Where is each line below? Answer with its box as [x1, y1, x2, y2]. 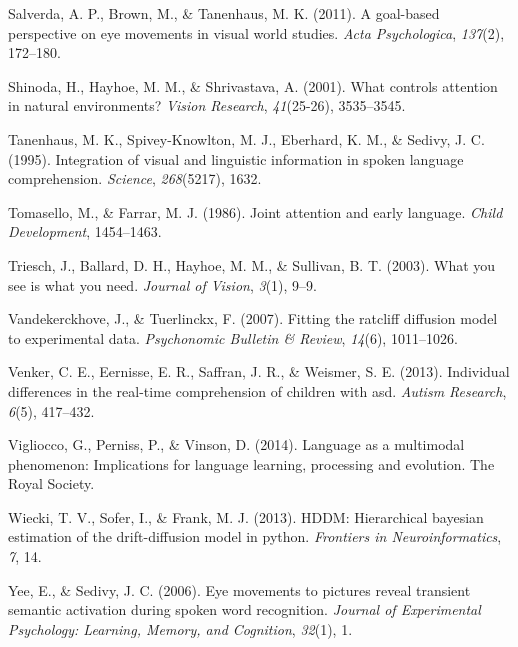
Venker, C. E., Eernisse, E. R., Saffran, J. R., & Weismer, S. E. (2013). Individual [8, 361, 510, 382]
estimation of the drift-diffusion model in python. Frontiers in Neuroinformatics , [8, 526, 502, 547]
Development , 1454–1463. [8, 221, 162, 242]
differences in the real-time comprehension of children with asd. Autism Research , [8, 380, 507, 401]
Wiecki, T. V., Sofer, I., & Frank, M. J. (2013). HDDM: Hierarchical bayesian [8, 506, 484, 527]
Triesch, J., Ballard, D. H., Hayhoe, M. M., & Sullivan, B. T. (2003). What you [8, 254, 496, 275]
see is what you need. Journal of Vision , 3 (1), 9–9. [8, 274, 317, 295]
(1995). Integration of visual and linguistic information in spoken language [8, 148, 464, 169]
